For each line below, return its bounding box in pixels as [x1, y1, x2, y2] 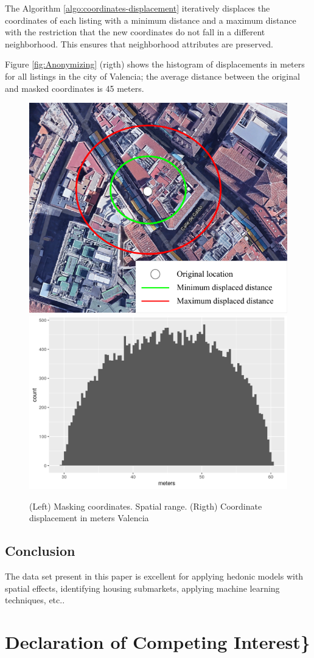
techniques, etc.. [5, 594, 65, 606]
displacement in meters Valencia [29, 511, 149, 524]
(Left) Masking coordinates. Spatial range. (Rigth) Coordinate [29, 499, 262, 512]
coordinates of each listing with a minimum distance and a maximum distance [5, 13, 296, 26]
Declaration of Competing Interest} [5, 629, 310, 654]
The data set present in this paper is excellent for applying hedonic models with [5, 570, 304, 583]
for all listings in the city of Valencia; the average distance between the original [5, 69, 300, 82]
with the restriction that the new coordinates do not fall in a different [5, 26, 265, 38]
